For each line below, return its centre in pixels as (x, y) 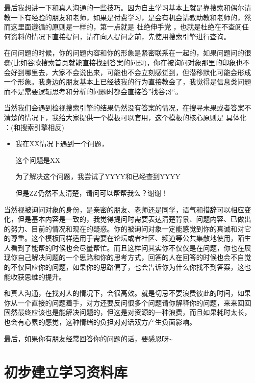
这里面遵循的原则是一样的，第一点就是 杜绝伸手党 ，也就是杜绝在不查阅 (126, 27)
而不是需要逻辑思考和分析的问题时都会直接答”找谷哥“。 (93, 91)
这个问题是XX (38, 160)
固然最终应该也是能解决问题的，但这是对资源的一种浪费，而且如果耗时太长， (127, 312)
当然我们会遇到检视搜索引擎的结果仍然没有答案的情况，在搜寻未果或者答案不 (127, 108)
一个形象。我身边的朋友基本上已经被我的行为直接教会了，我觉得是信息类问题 (127, 82)
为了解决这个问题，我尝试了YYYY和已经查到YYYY (98, 176)
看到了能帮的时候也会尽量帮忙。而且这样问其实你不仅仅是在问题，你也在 (127, 247)
